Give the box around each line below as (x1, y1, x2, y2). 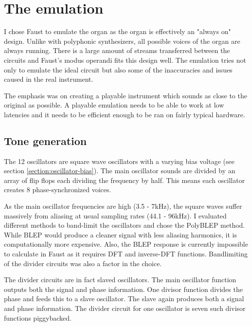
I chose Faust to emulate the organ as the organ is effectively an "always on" (4, 26, 231, 36)
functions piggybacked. (4, 312, 72, 323)
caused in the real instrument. (4, 74, 93, 84)
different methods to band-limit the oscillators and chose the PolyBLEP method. (4, 220, 245, 230)
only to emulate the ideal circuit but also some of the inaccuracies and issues (4, 64, 233, 74)
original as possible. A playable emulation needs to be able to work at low (4, 100, 224, 110)
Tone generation (4, 133, 87, 148)
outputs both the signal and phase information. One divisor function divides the (4, 284, 243, 294)
